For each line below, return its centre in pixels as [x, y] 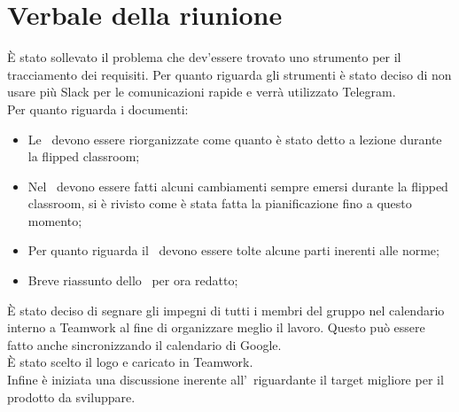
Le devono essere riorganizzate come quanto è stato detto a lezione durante [235, 139]
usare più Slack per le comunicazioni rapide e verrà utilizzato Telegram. [202, 92]
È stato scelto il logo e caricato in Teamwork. [130, 362]
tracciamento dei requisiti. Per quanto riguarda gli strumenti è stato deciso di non [229, 74]
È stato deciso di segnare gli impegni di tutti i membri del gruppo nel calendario [226, 310]
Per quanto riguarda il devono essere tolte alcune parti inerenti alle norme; [233, 250]
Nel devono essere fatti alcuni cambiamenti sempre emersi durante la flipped [238, 186]
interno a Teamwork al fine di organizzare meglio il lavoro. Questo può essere [216, 327]
